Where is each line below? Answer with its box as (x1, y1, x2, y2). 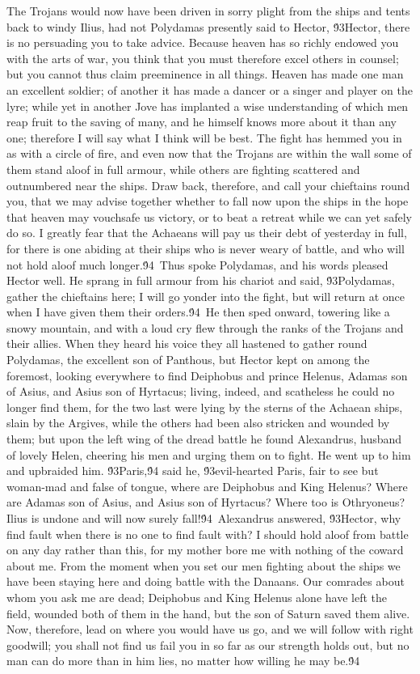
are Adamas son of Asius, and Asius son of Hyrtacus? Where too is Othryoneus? (6, 494, 405, 511)
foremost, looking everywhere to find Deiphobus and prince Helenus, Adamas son (6, 367, 408, 384)
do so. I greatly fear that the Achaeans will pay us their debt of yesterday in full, (6, 224, 407, 241)
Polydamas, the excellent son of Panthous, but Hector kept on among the (6, 351, 370, 368)
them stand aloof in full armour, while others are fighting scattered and (6, 160, 360, 177)
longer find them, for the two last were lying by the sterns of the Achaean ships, (6, 398, 403, 415)
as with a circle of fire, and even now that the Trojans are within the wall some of (6, 145, 412, 162)
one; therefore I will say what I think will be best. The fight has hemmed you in (6, 129, 402, 146)
